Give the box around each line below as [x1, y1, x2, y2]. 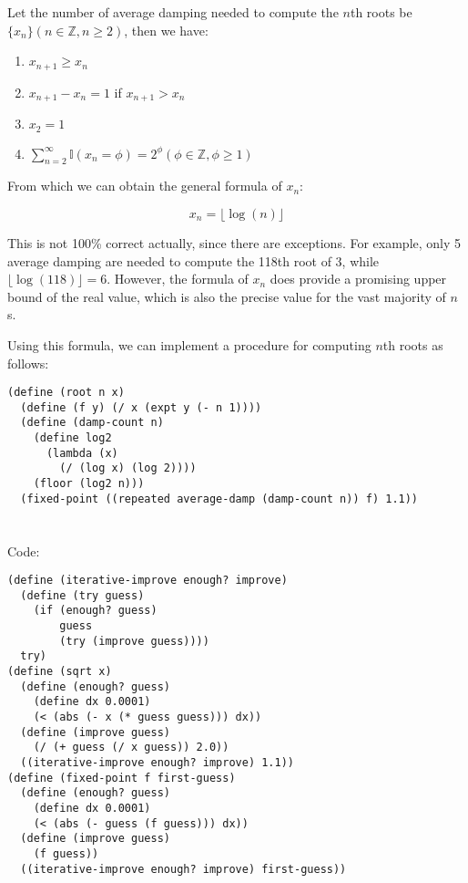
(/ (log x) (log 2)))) [59, 462, 197, 475]
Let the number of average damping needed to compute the [7, 3, 339, 21]
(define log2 [33, 431, 112, 445]
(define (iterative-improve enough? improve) [7, 574, 288, 587]
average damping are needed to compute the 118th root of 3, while [7, 251, 380, 270]
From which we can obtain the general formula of [7, 176, 282, 195]
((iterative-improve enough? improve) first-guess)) [20, 862, 347, 876]
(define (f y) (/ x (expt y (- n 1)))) [20, 400, 262, 414]
